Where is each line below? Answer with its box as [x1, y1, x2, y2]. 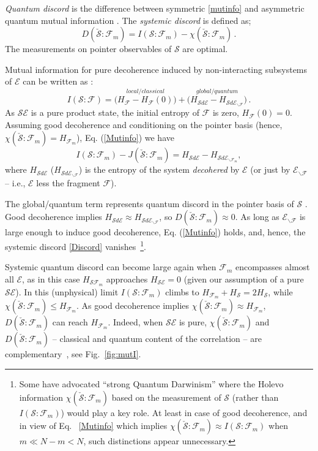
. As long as [235, 210, 279, 223]
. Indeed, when [108, 316, 163, 328]
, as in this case [22, 272, 80, 285]
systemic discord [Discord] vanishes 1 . [5, 238, 146, 252]
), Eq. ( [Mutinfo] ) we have [76, 131, 174, 144]
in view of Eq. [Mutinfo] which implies [19, 419, 168, 432]
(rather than [232, 390, 279, 403]
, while [268, 285, 293, 298]
